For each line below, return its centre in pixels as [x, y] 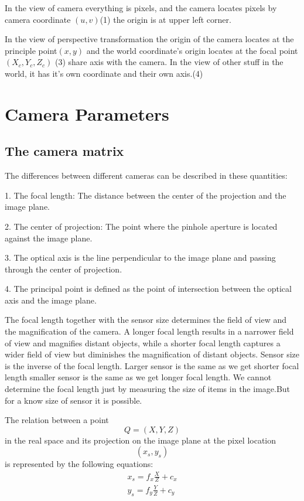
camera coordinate [38, 19]
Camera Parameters [87, 113]
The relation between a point [57, 420]
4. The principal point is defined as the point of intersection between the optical [148, 289]
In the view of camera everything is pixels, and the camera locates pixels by [141, 8]
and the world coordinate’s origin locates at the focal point [192, 50]
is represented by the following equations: [79, 464]
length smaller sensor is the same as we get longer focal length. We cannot [138, 377]
